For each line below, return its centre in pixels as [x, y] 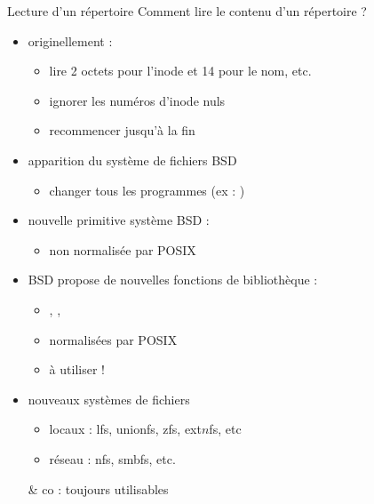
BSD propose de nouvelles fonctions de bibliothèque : [173, 280]
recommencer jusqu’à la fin [122, 130]
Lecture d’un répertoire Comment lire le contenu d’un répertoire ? [187, 11]
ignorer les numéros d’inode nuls [137, 100]
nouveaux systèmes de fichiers [109, 399]
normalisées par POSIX [113, 339]
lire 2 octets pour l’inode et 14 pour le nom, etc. [180, 71]
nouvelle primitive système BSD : [119, 220]
